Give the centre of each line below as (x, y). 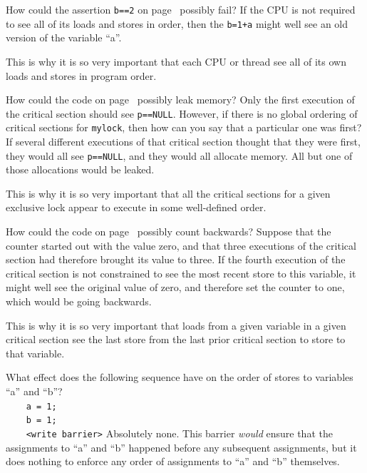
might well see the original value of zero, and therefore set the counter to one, (175, 287)
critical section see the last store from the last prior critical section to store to (176, 339)
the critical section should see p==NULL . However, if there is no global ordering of (182, 113)
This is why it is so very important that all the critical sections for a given (168, 193)
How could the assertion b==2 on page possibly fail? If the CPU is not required (181, 9)
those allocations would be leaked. (80, 169)
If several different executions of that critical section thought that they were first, (183, 141)
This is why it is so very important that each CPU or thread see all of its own (176, 61)
